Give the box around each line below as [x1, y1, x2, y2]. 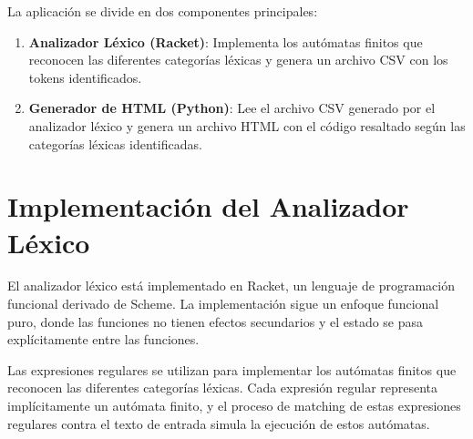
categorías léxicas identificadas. [28, 134, 202, 153]
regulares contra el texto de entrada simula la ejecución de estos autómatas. [7, 413, 430, 433]
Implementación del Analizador [7, 188, 409, 225]
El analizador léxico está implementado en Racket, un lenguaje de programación [7, 276, 455, 295]
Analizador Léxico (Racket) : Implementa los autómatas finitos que [28, 32, 423, 51]
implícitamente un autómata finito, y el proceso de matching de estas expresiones [7, 396, 461, 415]
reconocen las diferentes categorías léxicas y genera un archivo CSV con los [28, 50, 448, 69]
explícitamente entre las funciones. [7, 330, 200, 349]
